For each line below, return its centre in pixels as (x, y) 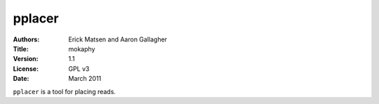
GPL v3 (79, 69)
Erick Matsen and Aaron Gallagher (118, 39)
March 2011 (85, 79)
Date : (21, 79)
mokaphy (82, 48)
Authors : (26, 39)
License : (26, 69)
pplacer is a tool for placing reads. (64, 91)
